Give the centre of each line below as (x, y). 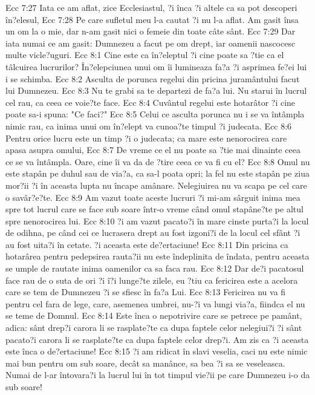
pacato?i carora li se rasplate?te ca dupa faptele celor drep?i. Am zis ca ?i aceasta (157, 339)
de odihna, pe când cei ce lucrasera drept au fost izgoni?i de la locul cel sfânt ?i (153, 233)
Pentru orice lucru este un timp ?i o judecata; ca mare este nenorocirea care (146, 138)
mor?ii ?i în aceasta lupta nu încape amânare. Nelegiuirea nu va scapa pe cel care (156, 185)
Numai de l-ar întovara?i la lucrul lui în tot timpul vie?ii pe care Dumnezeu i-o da (158, 375)
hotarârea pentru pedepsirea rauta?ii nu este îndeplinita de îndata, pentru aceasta (157, 256)
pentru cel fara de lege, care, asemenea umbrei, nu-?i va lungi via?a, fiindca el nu (155, 303)
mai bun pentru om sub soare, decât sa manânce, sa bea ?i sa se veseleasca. (145, 363)
